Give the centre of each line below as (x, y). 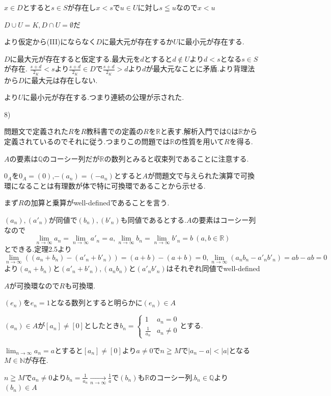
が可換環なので (34, 285)
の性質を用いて (199, 141)
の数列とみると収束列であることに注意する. (176, 158)
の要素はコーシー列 (224, 219)
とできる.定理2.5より (38, 249)
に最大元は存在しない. (61, 80)
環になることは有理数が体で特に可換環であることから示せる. (105, 185)
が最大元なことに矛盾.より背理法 (200, 69)
